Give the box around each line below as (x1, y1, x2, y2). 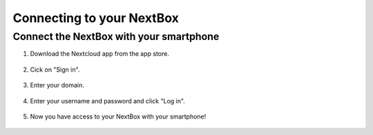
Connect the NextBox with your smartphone (12, 30, 220, 43)
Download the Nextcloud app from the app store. (30, 50, 169, 58)
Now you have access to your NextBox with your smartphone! (30, 112, 207, 121)
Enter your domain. (30, 81, 84, 90)
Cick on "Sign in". (30, 65, 80, 74)
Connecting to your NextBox (12, 10, 180, 25)
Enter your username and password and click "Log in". (30, 96, 186, 105)
